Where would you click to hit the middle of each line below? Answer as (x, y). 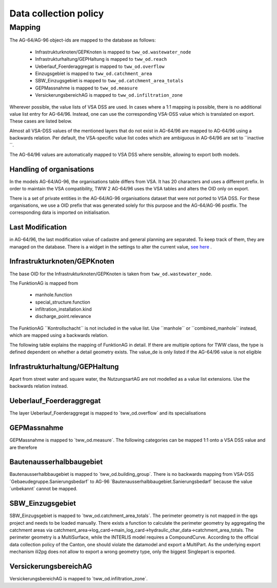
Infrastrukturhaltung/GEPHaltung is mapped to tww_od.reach (101, 59)
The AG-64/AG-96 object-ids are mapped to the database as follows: (83, 40)
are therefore (23, 447)
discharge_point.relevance (63, 316)
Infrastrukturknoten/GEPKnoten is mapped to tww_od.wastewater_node (113, 52)
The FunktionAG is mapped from (44, 283)
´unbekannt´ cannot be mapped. (44, 489)
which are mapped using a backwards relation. (59, 335)
